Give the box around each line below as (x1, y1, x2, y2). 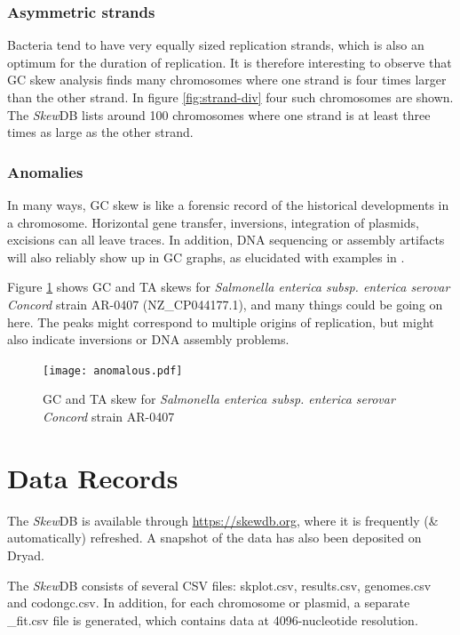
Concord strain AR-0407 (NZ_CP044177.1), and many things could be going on (7, 294, 443, 313)
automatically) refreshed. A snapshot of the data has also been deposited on (7, 528, 422, 547)
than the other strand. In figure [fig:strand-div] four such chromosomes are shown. (7, 88, 454, 106)
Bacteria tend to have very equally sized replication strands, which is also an (7, 36, 424, 54)
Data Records (7, 459, 178, 495)
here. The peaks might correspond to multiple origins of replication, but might (7, 312, 434, 331)
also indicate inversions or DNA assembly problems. (7, 330, 289, 349)
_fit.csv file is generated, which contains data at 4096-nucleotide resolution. (7, 610, 418, 629)
